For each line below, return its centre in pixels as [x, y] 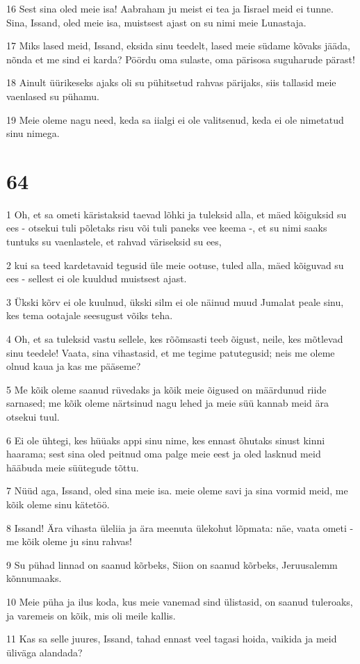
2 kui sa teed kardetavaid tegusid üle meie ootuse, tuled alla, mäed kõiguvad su [175, 265]
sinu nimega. [33, 133]
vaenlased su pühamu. [53, 96]
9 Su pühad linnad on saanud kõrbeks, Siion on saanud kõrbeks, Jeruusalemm [172, 564]
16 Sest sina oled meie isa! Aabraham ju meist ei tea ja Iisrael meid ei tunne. [170, 8]
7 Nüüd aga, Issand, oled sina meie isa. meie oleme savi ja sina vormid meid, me [177, 491]
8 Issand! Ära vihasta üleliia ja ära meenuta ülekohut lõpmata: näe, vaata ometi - [180, 527]
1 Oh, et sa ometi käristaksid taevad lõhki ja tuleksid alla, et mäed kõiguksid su [177, 214]
